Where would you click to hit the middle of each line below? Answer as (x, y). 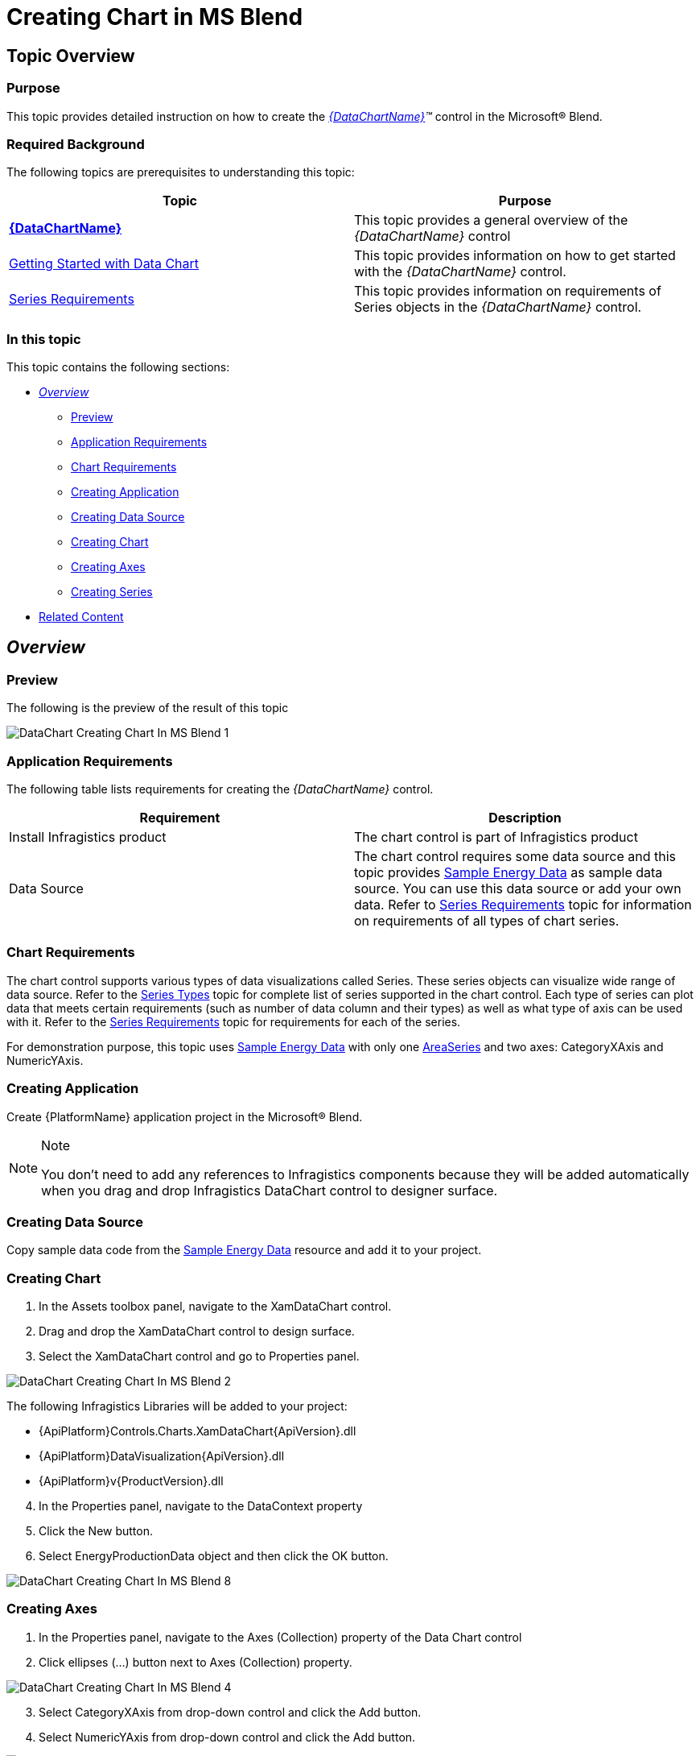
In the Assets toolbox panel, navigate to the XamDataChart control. (215, 1307)
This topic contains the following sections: (118, 367)
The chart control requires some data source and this (515, 857)
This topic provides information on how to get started (515, 256)
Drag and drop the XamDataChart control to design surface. (197, 1331)
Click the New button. (96, 1531)
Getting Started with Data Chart (104, 264)
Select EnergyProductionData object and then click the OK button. (214, 1556)
